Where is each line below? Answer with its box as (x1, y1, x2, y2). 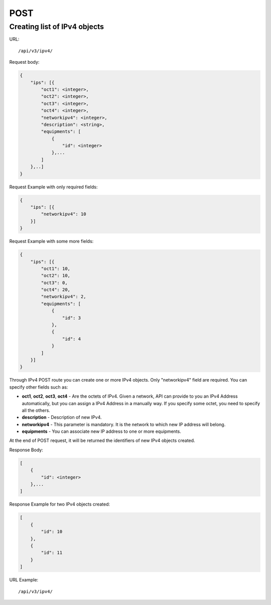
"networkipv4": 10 (41, 211, 86, 217)
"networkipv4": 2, (41, 294, 86, 300)
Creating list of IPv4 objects (9, 22, 104, 31)
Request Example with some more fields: (9, 238, 94, 245)
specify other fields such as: (9, 384, 68, 390)
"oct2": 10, (41, 273, 70, 279)
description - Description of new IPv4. (22, 414, 102, 420)
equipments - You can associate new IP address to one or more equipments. (22, 428, 182, 434)
